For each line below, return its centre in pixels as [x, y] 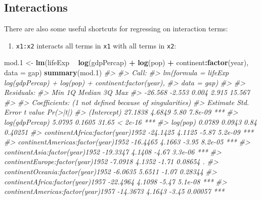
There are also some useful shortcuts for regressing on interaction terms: [116, 29]
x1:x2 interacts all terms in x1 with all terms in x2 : [96, 45]
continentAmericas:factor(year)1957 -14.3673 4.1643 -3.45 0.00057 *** [114, 191]
